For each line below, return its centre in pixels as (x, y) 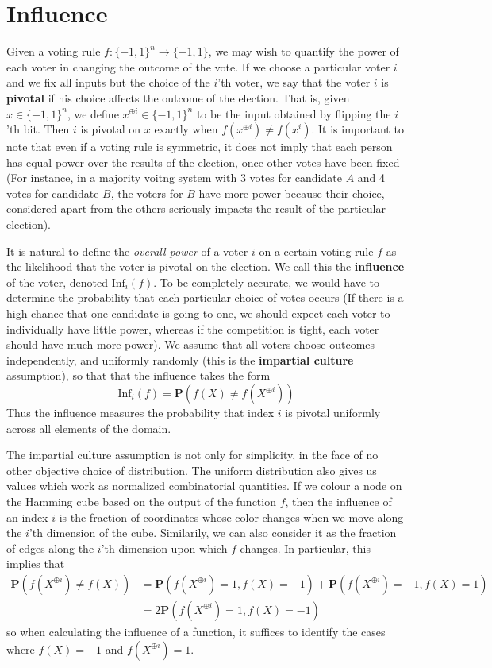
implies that (36, 564)
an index (27, 517)
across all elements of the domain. (89, 428)
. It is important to (357, 129)
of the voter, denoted (57, 282)
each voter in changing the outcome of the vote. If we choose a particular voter (198, 66)
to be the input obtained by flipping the (294, 113)
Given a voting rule (54, 51)
